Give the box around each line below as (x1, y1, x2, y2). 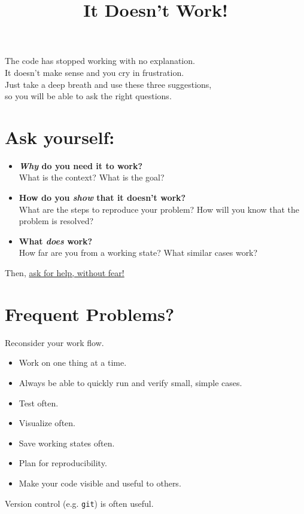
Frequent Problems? (5, 301, 175, 326)
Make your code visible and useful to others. (19, 476, 181, 489)
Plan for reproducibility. (19, 457, 107, 469)
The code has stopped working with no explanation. (5, 54, 195, 67)
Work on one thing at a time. (19, 356, 127, 369)
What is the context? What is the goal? (19, 171, 165, 183)
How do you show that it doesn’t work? (19, 191, 186, 204)
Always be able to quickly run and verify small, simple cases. (19, 376, 242, 388)
